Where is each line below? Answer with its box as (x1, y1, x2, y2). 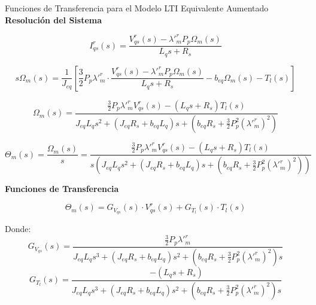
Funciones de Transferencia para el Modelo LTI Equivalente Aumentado (5, 2, 269, 14)
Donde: (5, 222, 31, 235)
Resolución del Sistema (5, 13, 102, 26)
